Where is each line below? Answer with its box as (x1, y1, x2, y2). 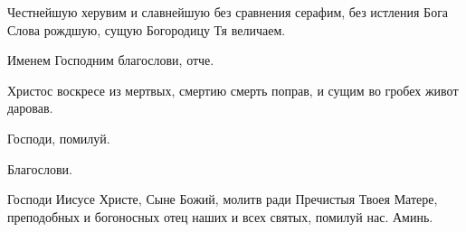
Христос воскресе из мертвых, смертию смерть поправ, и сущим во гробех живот (7, 80, 459, 99)
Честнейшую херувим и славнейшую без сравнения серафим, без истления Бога (7, 3, 449, 21)
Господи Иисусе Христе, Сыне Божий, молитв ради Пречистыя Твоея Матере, (7, 190, 438, 209)
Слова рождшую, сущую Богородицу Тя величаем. (7, 20, 286, 39)
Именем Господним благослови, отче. (7, 51, 214, 70)
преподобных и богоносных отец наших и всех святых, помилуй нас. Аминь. (7, 207, 433, 226)
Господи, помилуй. (7, 128, 110, 147)
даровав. (7, 98, 53, 117)
